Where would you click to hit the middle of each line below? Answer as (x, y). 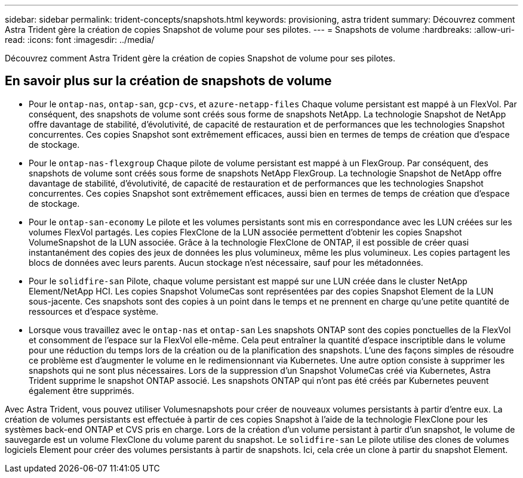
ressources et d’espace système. (94, 311)
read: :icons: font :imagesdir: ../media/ (80, 40)
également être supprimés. (81, 390)
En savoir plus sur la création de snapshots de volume (168, 81)
